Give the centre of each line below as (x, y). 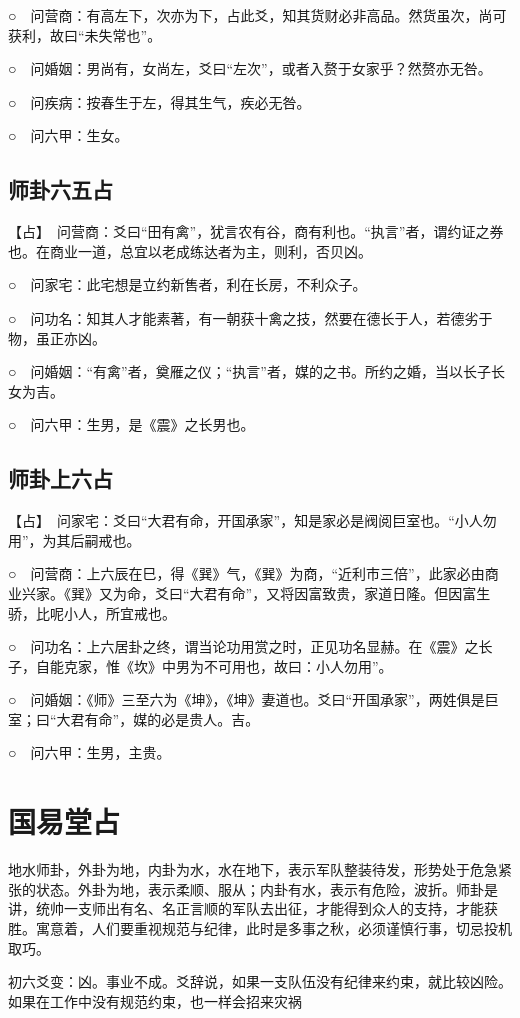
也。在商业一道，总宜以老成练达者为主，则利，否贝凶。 (190, 250)
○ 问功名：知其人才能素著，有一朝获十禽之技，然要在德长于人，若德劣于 (250, 317)
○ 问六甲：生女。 (68, 135)
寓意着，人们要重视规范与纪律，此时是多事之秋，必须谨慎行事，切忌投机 (273, 927)
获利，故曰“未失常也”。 (85, 34)
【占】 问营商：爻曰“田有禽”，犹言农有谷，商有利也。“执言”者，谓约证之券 (256, 231)
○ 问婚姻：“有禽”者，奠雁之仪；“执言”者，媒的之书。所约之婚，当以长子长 (256, 371)
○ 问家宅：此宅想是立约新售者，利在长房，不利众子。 (187, 284)
